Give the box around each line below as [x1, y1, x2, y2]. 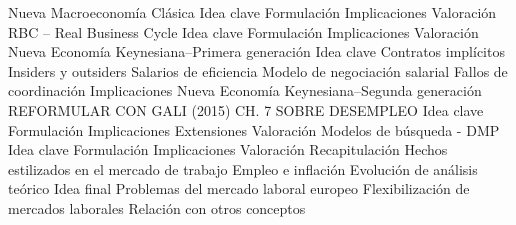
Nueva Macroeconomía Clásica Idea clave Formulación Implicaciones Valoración [8, 2, 497, 22]
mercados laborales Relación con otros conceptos [8, 197, 306, 218]
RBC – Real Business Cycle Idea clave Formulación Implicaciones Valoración [8, 21, 479, 42]
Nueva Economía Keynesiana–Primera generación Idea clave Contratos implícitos [8, 41, 505, 62]
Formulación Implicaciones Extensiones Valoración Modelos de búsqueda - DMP [8, 119, 500, 140]
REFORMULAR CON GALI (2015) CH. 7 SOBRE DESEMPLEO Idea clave [8, 99, 484, 120]
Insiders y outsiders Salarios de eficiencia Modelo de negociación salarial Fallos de [8, 60, 508, 81]
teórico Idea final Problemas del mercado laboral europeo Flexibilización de [8, 178, 470, 199]
